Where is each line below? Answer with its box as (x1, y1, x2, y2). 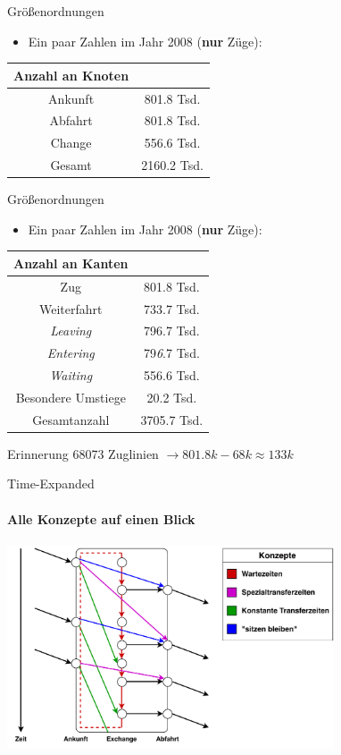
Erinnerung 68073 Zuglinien (7, 444, 159, 462)
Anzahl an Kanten (13, 253, 129, 272)
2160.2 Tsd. (141, 156, 204, 174)
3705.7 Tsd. (140, 410, 204, 428)
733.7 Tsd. (144, 299, 200, 318)
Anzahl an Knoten (13, 65, 129, 84)
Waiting (49, 366, 93, 385)
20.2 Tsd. (146, 387, 197, 406)
